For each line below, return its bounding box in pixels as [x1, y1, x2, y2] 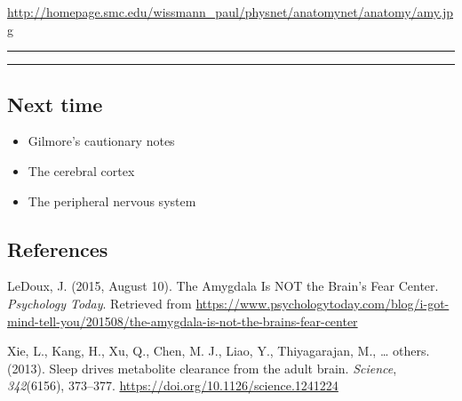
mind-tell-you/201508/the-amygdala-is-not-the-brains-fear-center [7, 311, 358, 330]
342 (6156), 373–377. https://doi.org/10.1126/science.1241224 [7, 376, 339, 395]
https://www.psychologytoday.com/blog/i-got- [195, 293, 450, 312]
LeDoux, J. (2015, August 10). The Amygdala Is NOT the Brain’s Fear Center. [7, 277, 439, 295]
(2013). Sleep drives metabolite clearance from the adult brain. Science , [7, 358, 397, 377]
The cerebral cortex [28, 161, 135, 180]
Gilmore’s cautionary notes [28, 132, 175, 150]
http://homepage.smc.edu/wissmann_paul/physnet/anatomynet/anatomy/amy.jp [7, 3, 454, 20]
